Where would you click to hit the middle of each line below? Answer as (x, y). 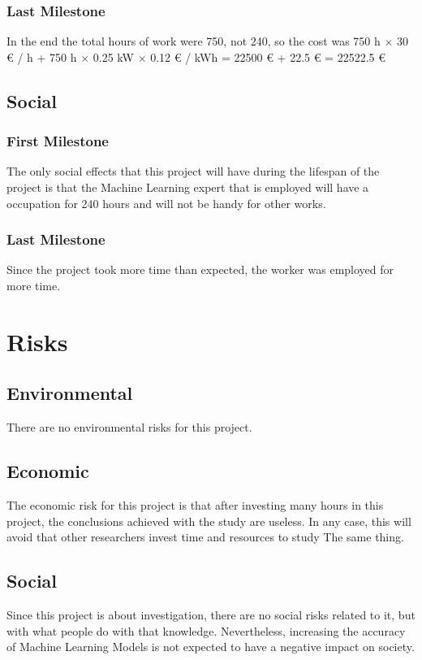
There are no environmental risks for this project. (129, 427)
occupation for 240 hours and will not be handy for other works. (166, 203)
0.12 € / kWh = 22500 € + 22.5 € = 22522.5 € (268, 56)
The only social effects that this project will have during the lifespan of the (193, 171)
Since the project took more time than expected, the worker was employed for (200, 269)
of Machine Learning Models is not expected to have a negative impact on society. (211, 647)
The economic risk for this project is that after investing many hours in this (195, 504)
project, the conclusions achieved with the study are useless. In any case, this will (209, 521)
